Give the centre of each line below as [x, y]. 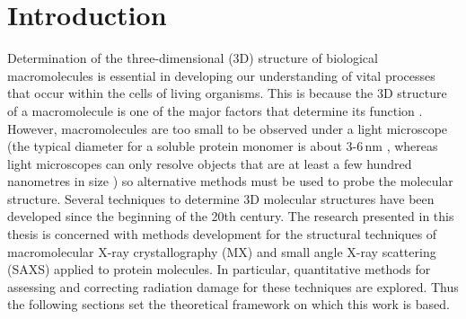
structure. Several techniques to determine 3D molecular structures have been [221, 198]
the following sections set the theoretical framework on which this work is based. [229, 304]
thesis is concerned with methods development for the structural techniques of [222, 234]
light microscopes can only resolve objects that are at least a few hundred [210, 163]
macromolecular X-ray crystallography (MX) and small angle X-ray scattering [222, 251]
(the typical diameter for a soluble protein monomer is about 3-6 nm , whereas [223, 146]
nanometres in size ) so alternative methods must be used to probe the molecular [230, 181]
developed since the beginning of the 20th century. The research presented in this [231, 216]
